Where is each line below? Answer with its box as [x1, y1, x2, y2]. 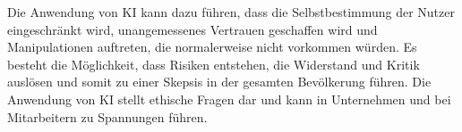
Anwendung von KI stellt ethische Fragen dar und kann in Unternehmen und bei [7, 89, 451, 108]
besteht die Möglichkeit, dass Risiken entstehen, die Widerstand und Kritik [7, 54, 420, 73]
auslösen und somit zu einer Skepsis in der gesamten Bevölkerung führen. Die [7, 72, 432, 91]
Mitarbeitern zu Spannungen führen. [7, 107, 208, 126]
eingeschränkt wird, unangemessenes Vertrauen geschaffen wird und [7, 20, 378, 38]
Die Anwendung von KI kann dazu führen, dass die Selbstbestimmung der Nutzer [7, 3, 455, 21]
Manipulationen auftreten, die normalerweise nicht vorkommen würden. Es [7, 37, 417, 56]
